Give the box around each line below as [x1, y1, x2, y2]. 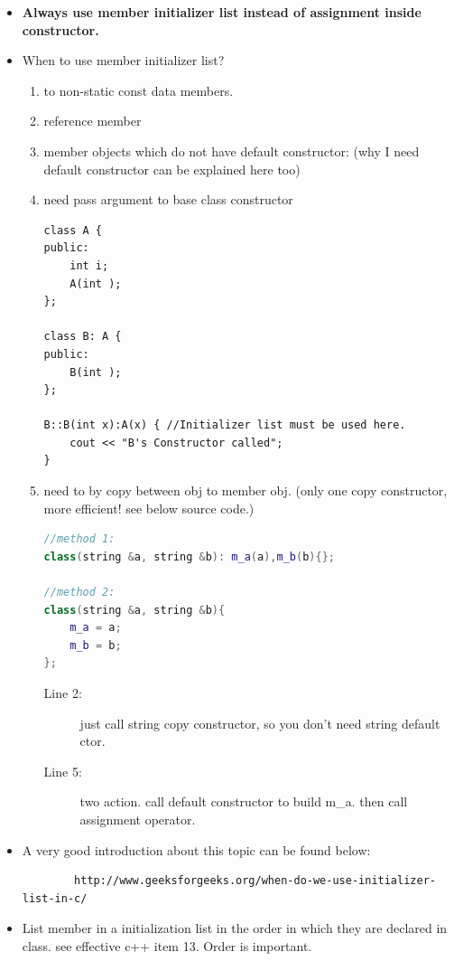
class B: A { [43, 330, 122, 344]
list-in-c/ [22, 891, 88, 905]
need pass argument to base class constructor [43, 190, 293, 209]
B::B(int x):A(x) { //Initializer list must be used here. [43, 419, 406, 432]
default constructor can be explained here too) [43, 159, 301, 178]
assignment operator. [79, 809, 196, 828]
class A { [43, 223, 103, 237]
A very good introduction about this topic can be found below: [22, 840, 371, 859]
